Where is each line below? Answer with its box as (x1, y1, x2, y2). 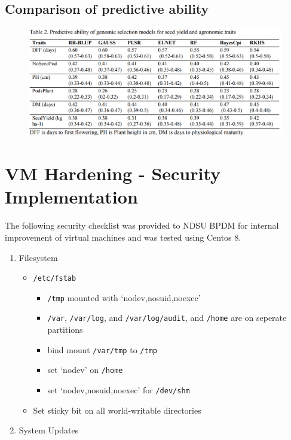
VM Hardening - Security (5, 161, 221, 186)
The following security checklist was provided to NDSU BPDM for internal (5, 219, 279, 232)
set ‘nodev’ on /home (47, 363, 123, 376)
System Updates (19, 424, 79, 436)
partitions (47, 323, 83, 336)
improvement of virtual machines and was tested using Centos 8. (5, 230, 241, 243)
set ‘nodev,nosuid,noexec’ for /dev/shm (47, 384, 190, 396)
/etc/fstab (33, 274, 76, 283)
